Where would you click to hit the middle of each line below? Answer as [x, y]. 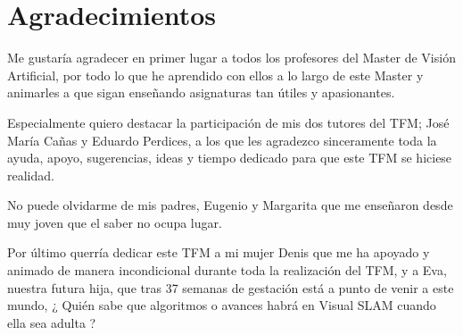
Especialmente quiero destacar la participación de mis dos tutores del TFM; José [228, 122]
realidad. [31, 175]
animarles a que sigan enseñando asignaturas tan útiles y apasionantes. [201, 92]
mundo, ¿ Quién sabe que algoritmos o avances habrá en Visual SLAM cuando [222, 305]
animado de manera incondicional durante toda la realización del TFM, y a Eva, [227, 270]
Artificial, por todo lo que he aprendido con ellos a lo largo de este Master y [215, 75]
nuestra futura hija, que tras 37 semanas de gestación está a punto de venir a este [231, 287]
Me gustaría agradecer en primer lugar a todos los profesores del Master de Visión [231, 58]
